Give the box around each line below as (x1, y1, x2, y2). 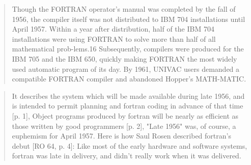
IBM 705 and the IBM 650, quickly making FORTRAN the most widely (12, 53, 237, 64)
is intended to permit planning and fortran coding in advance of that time (12, 100, 243, 111)
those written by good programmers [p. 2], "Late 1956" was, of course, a (12, 120, 236, 131)
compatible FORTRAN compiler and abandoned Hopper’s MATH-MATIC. (12, 73, 246, 84)
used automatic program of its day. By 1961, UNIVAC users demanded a (12, 63, 240, 74)
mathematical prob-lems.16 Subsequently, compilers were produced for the (12, 43, 244, 54)
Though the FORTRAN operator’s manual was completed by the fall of (12, 4, 236, 14)
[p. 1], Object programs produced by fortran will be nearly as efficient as (12, 110, 239, 121)
